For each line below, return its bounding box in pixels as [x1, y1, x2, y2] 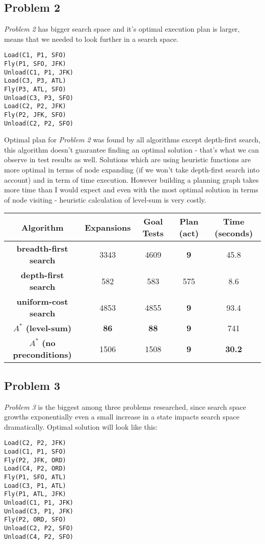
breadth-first [16, 242, 68, 255]
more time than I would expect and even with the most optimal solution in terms [4, 184, 258, 195]
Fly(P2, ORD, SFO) [4, 516, 66, 524]
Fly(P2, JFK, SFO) [4, 111, 66, 118]
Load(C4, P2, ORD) [4, 465, 66, 473]
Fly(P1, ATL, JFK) [4, 490, 66, 498]
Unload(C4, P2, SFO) [4, 533, 74, 540]
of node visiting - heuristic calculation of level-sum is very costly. [4, 194, 206, 205]
